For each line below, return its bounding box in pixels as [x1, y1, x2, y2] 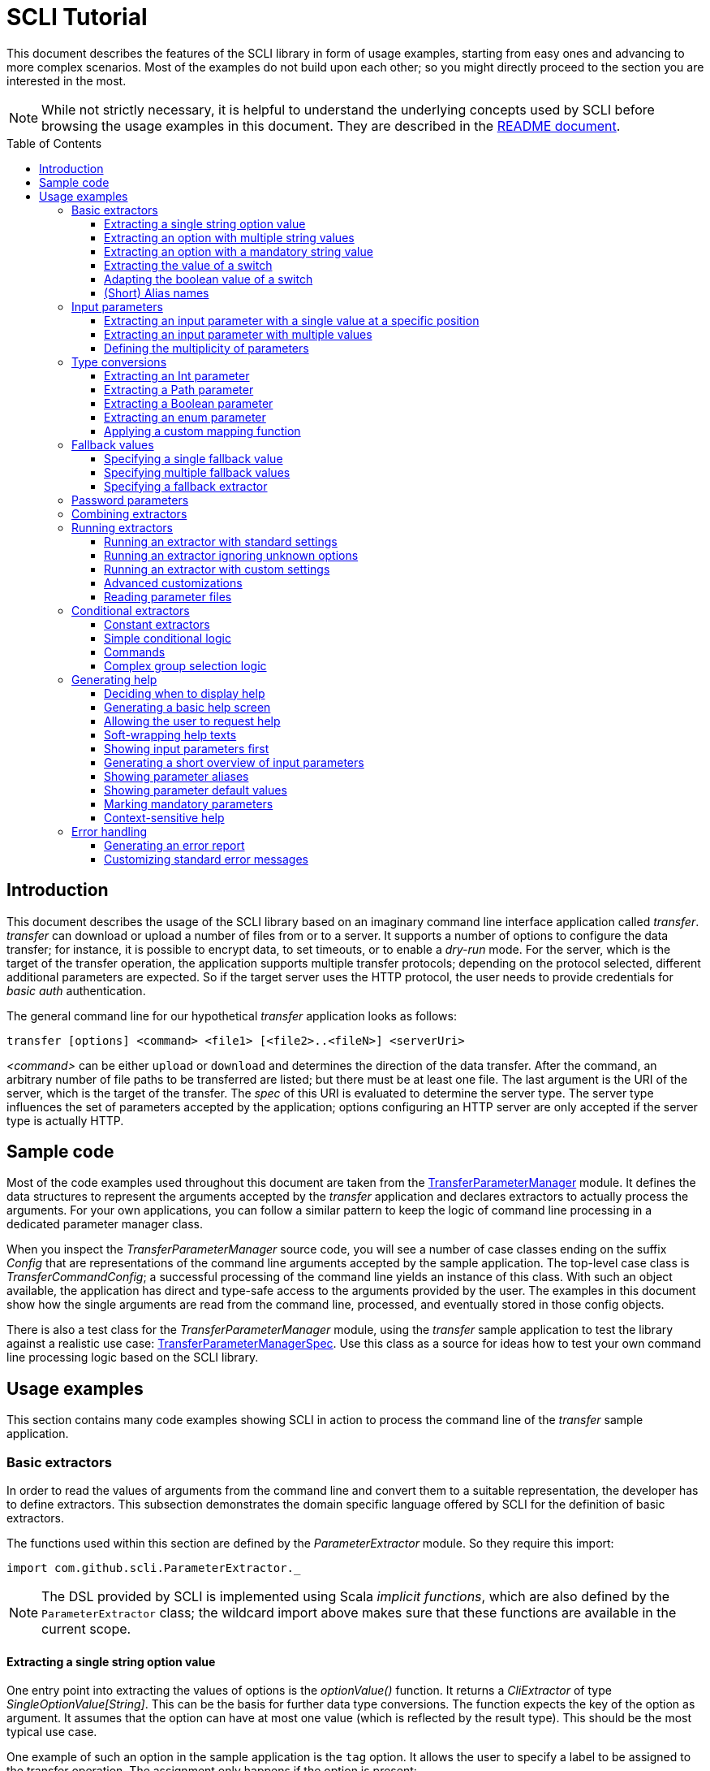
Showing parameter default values [104, 782, 287, 797]
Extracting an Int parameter [104, 368, 250, 383]
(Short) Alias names [104, 285, 209, 300]
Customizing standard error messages [104, 851, 308, 866]
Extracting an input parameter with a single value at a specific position [104, 313, 480, 327]
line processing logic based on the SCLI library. [6, 1350, 259, 1365]
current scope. [41, 1621, 131, 1638]
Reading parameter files [104, 589, 232, 604]
